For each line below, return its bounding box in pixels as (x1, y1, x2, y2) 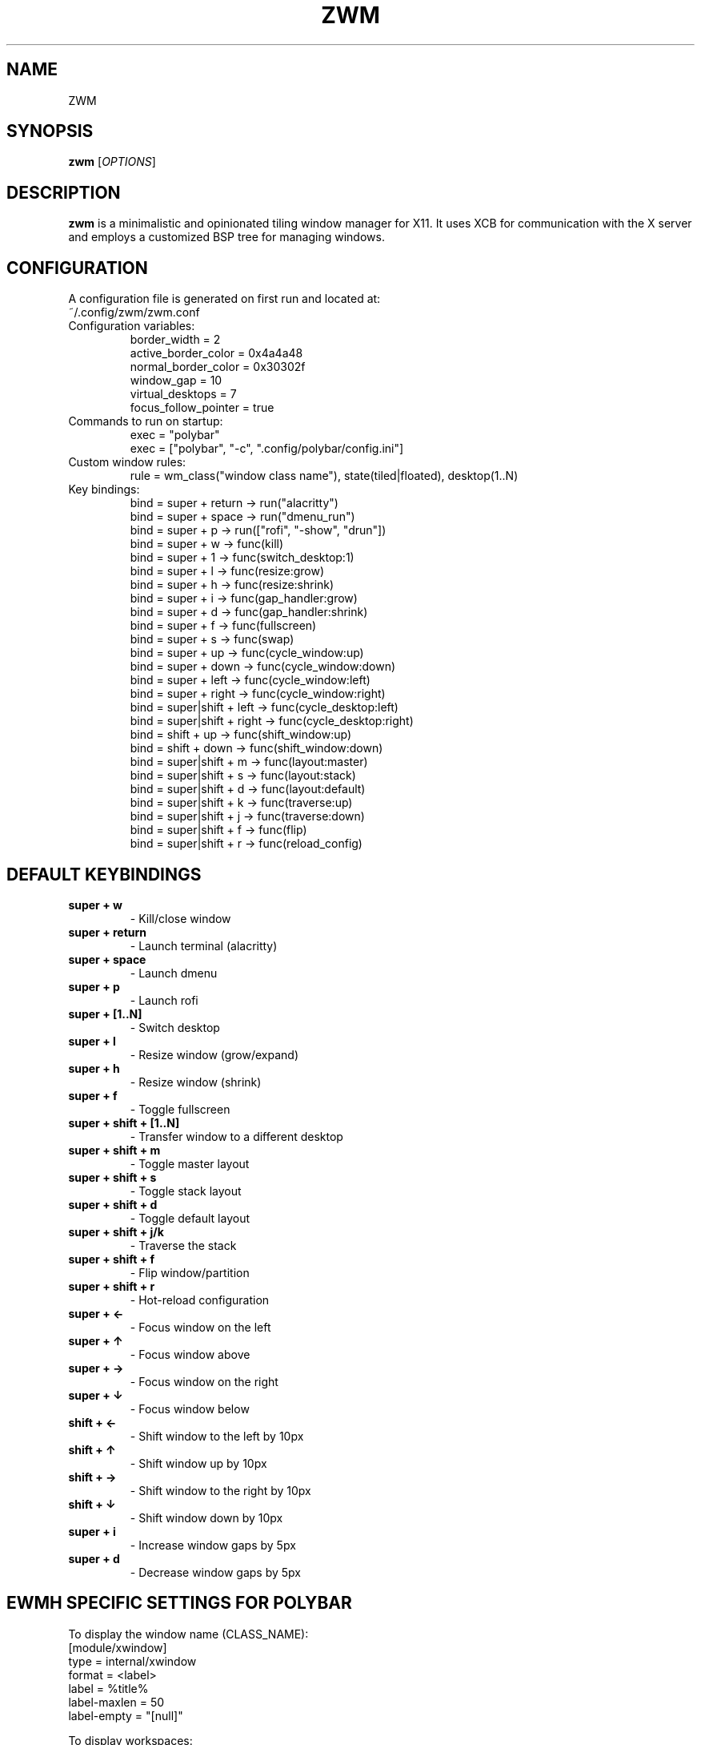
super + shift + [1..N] (68, 1115, 180, 1130)
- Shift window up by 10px (130, 1456, 267, 1470)
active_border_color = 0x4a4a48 (130, 346, 303, 361)
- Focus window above (130, 1347, 250, 1361)
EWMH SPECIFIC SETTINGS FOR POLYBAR (6, 1593, 352, 1614)
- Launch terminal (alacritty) (130, 938, 278, 953)
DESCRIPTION (6, 182, 121, 203)
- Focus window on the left (130, 1320, 271, 1334)
